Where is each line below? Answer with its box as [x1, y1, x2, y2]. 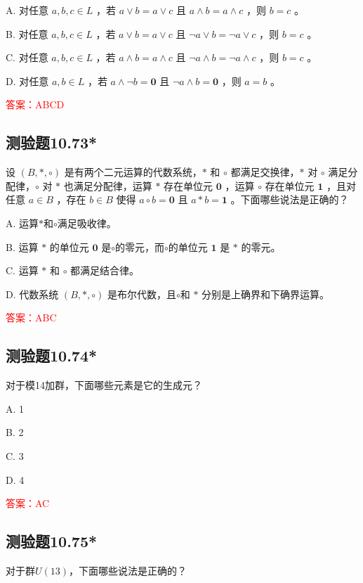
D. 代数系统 [6, 286, 59, 301]
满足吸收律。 [57, 215, 117, 230]
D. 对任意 [6, 73, 49, 88]
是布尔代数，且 [107, 286, 176, 301]
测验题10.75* [6, 530, 98, 552]
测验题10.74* [6, 345, 98, 366]
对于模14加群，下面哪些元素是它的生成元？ [6, 378, 202, 392]
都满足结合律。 [70, 263, 140, 278]
